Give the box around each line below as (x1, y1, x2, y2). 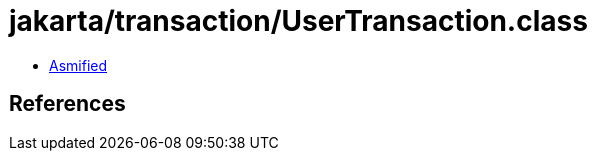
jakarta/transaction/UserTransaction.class (9, 4, 588, 38)
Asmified (49, 56, 108, 74)
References (9, 91, 126, 117)
